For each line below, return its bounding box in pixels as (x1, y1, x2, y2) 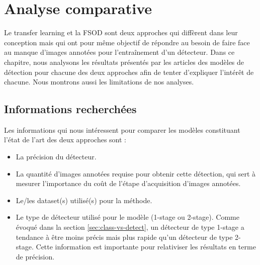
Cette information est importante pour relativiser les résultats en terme (36, 241, 256, 252)
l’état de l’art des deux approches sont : (4, 134, 126, 145)
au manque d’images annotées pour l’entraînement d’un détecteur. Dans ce (4, 47, 235, 57)
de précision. (16, 251, 55, 261)
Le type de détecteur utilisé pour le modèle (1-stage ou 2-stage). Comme (16, 212, 239, 222)
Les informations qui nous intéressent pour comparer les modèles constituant (4, 124, 240, 135)
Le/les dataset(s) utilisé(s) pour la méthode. (16, 195, 152, 205)
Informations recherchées (4, 101, 137, 117)
